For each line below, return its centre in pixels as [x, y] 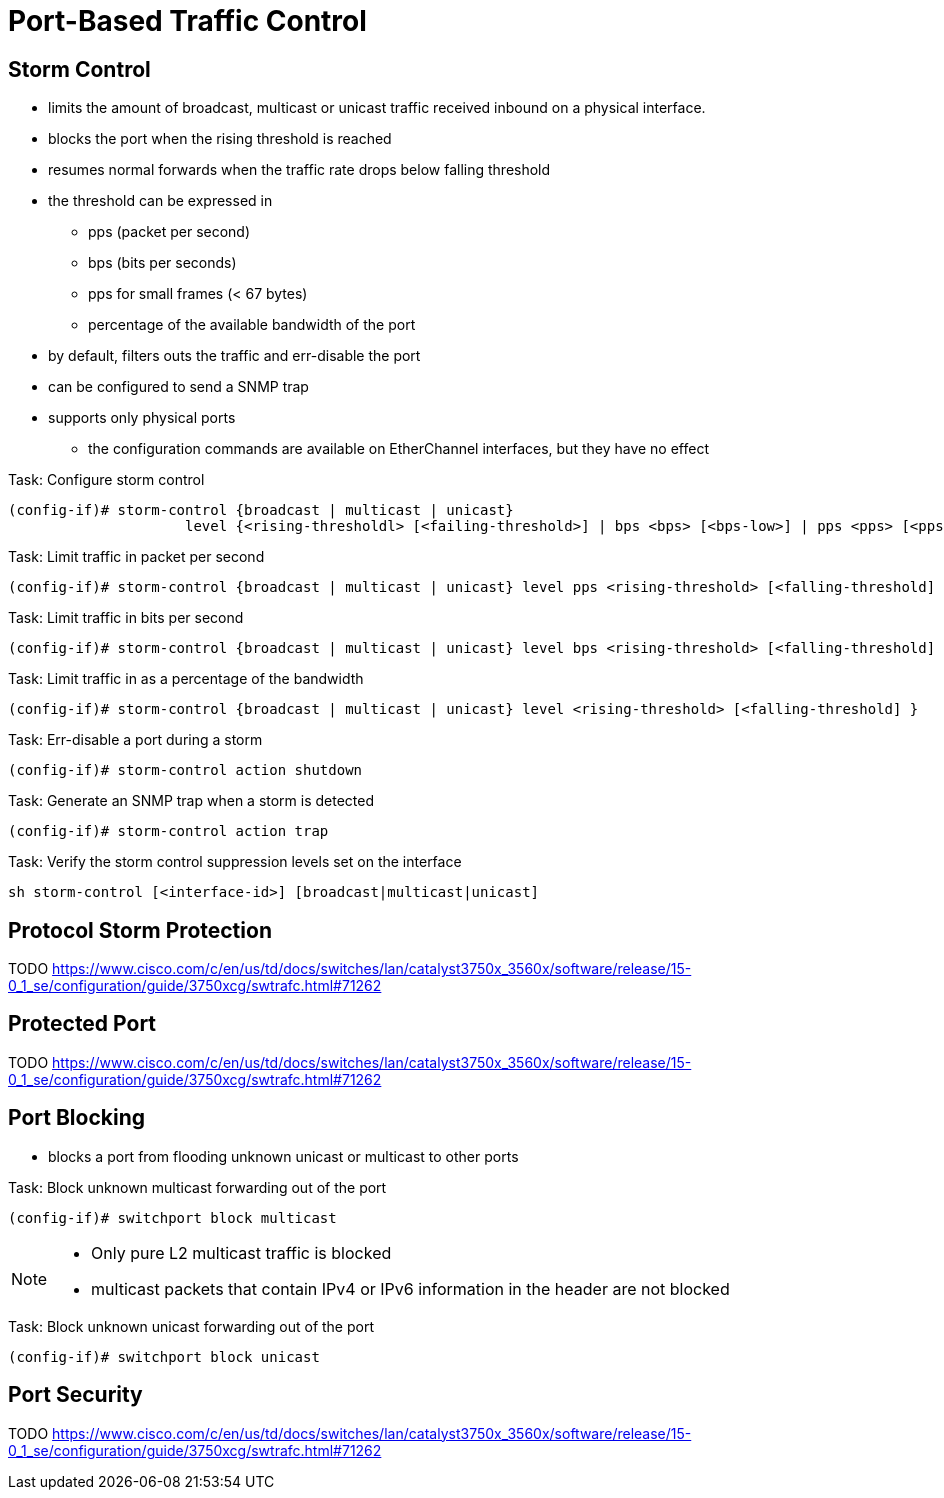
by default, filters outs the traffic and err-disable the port [234, 356]
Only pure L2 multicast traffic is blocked [241, 1252]
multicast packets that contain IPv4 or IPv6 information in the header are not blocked [410, 1288]
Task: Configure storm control [106, 480]
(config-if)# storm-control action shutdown [185, 770]
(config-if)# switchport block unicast [164, 1356]
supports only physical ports [142, 418]
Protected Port [82, 1024]
